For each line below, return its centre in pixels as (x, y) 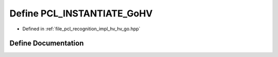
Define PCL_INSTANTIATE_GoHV (81, 13)
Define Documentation (47, 43)
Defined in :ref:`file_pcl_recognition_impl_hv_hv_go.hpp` (81, 29)
